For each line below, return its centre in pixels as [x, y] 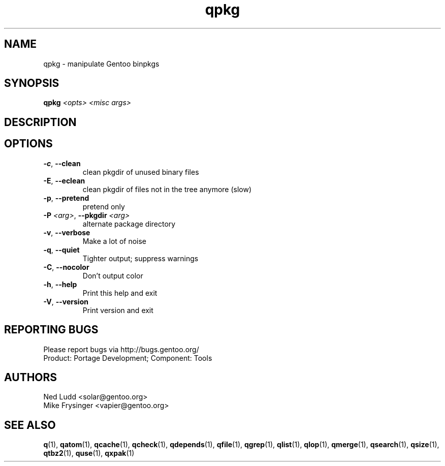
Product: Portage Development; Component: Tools [128, 358]
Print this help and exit [120, 293]
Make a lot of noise [114, 241]
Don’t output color [113, 275]
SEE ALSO [30, 425]
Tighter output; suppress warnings [140, 258]
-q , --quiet [61, 250]
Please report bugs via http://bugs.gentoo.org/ [121, 349]
